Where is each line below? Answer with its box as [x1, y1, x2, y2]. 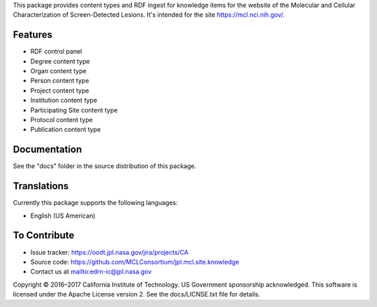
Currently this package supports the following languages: [13, 199, 178, 207]
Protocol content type [30, 116, 94, 124]
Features [13, 29, 52, 41]
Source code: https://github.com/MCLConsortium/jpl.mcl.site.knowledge [30, 257, 239, 266]
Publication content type [30, 126, 101, 134]
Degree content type [30, 57, 90, 66]
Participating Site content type [30, 105, 118, 114]
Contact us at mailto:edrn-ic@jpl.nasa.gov [30, 267, 152, 276]
